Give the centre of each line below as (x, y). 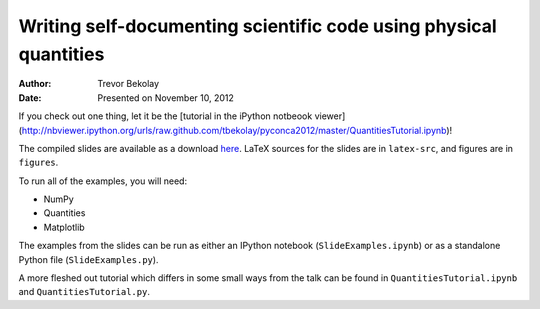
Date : (30, 97)
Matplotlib (64, 227)
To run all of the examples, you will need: (103, 181)
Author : (35, 84)
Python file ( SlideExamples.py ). (88, 259)
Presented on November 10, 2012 (166, 97)
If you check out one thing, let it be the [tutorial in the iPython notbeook (165, 116)
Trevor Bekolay (128, 84)
